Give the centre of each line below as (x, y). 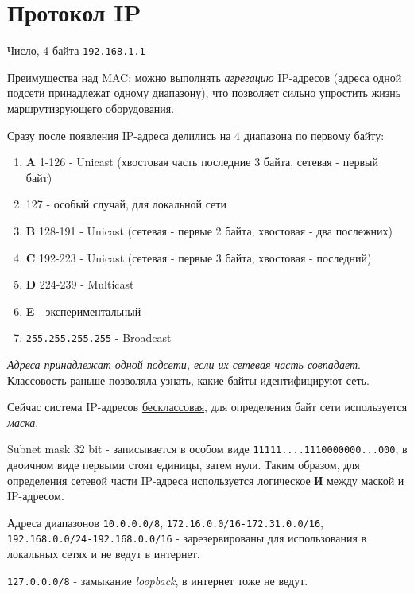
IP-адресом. (36, 496)
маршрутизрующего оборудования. (91, 108)
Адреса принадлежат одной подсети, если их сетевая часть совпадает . (184, 364)
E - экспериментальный (83, 311)
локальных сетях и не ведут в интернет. (104, 554)
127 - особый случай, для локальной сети (126, 204)
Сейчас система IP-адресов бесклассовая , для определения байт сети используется (207, 407)
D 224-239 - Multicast (80, 284)
